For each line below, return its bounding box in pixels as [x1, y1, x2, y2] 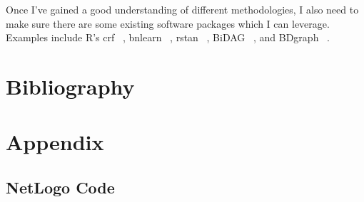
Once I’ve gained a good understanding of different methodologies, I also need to [6, 2, 359, 16]
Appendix [6, 127, 104, 156]
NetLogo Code [6, 176, 115, 198]
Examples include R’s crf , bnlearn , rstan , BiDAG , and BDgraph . [6, 30, 330, 45]
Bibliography [6, 71, 135, 100]
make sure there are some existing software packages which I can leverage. [6, 16, 330, 31]
